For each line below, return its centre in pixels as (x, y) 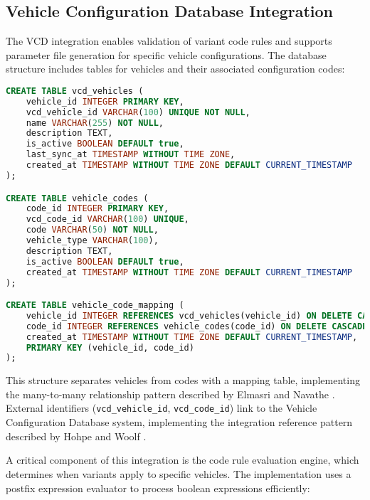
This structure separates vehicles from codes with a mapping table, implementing (183, 380)
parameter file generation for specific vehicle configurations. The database (166, 54)
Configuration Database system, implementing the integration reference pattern (179, 422)
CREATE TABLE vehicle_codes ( (77, 198)
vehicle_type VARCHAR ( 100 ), (92, 241)
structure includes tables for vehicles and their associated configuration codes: (175, 69)
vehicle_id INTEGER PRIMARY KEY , (105, 101)
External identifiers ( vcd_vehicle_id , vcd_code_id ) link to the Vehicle (162, 408)
